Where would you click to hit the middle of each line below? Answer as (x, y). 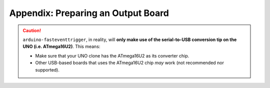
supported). (47, 69)
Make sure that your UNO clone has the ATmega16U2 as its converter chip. (112, 55)
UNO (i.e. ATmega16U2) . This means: (61, 46)
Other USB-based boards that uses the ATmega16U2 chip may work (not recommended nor (130, 63)
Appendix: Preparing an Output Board (89, 13)
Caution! (32, 30)
